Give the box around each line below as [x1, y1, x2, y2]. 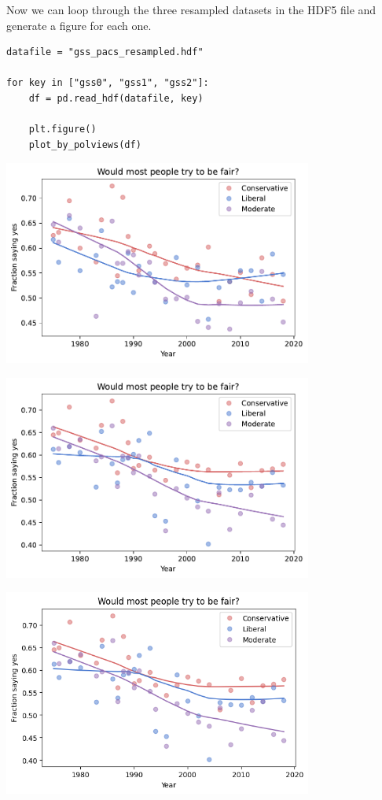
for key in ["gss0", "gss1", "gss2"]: [6, 77, 209, 89]
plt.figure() [28, 124, 97, 135]
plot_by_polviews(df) [28, 139, 141, 150]
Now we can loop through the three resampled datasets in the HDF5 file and [6, 2, 376, 17]
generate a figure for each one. [6, 17, 152, 33]
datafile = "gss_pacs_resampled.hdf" [6, 46, 204, 58]
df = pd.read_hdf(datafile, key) [28, 92, 204, 104]
